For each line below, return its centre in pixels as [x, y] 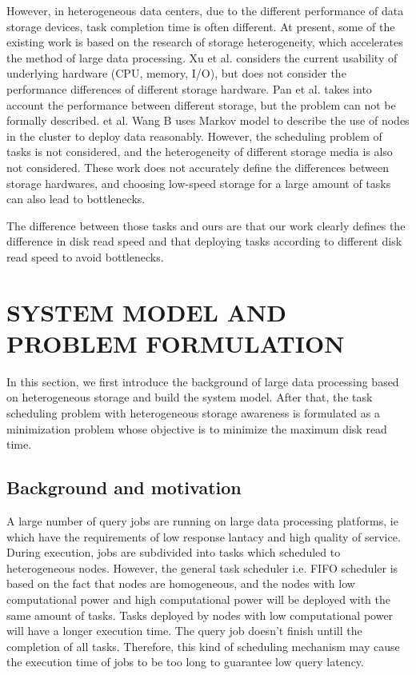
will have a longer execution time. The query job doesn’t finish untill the [184, 631]
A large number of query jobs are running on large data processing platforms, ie [202, 520]
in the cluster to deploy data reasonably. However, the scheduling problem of [194, 136]
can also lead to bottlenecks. [76, 199]
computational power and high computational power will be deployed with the [199, 599]
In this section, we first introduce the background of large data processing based [203, 381]
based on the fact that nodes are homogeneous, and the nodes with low [181, 583]
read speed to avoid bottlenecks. [85, 256]
